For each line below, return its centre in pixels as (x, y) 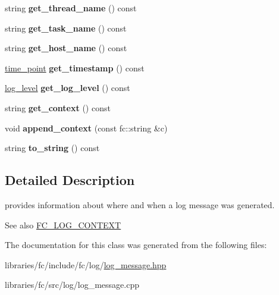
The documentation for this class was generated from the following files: (136, 245)
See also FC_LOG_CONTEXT (63, 225)
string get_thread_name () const (71, 8)
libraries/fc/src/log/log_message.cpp (72, 285)
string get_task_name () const (66, 28)
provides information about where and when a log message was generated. (140, 204)
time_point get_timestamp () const (75, 68)
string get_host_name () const (66, 48)
